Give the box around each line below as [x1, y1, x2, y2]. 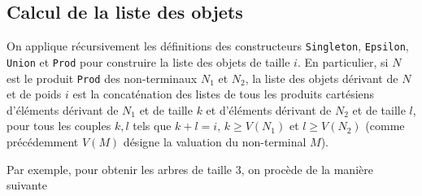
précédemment [7, 133, 79, 150]
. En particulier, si [297, 53, 389, 70]
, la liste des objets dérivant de [245, 69, 398, 86]
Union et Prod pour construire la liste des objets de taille [7, 53, 290, 70]
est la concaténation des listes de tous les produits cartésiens [72, 85, 375, 102]
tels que [133, 117, 172, 134]
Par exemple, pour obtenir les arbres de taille [7, 160, 233, 177]
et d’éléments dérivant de [206, 101, 332, 118]
